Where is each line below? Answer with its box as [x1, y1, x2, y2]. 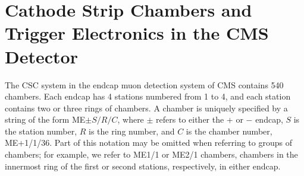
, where [117, 113, 144, 126]
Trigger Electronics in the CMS [5, 21, 269, 45]
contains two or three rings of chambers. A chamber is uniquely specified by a [5, 101, 288, 114]
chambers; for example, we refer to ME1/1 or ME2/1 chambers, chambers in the [5, 148, 298, 161]
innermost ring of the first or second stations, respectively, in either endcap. [5, 159, 281, 172]
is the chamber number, [186, 124, 272, 137]
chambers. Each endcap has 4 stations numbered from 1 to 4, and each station [5, 90, 291, 103]
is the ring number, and [89, 124, 175, 137]
